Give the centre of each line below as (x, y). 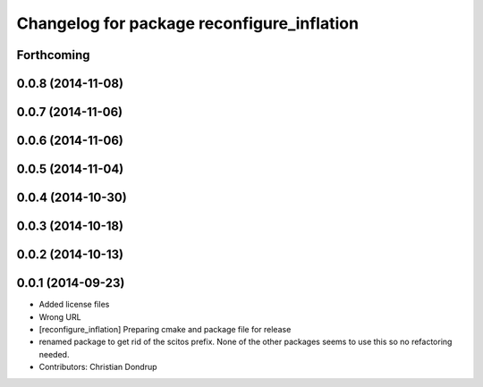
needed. (54, 354)
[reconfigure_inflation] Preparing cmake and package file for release (165, 329)
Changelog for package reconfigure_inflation (188, 23)
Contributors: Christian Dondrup (98, 367)
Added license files (74, 305)
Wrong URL (60, 316)
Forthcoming (53, 55)
